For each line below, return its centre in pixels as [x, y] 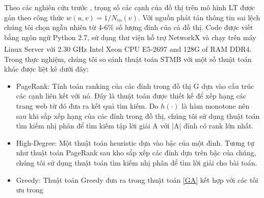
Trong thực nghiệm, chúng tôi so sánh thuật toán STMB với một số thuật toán [128, 59]
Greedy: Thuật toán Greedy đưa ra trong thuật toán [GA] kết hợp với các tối [137, 179]
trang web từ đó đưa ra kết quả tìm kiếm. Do [87, 106]
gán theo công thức [34, 17]
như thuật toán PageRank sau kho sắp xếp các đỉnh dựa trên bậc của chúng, [136, 153]
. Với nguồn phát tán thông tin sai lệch [199, 17]
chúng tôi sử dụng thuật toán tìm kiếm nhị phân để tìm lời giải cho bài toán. [137, 162]
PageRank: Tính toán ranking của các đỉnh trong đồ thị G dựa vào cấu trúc [135, 86]
